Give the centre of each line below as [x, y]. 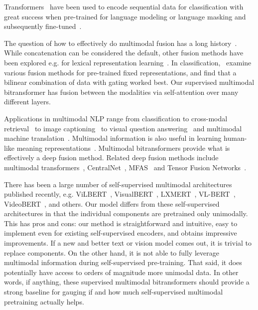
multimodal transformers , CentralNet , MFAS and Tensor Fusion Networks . [125, 167]
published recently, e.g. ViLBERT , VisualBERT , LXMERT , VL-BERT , [120, 194]
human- [235, 138]
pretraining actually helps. [44, 301]
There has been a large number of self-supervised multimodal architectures [118, 184]
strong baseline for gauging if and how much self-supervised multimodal [114, 292]
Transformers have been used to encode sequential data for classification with [124, 6]
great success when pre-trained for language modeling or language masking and [125, 16]
